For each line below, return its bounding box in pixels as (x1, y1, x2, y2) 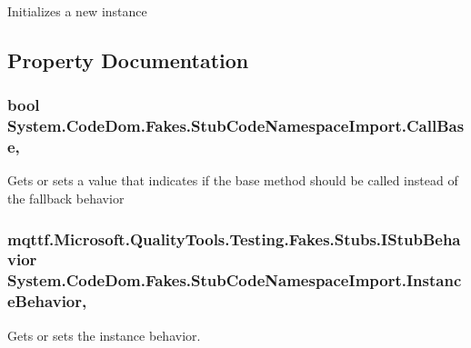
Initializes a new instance (7, 2, 147, 20)
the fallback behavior (7, 189, 125, 208)
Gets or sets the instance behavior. (7, 325, 201, 344)
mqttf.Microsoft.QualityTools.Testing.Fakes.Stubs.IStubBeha (7, 227, 461, 250)
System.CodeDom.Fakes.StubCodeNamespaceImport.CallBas (7, 114, 465, 137)
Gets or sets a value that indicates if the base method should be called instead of (7, 171, 458, 190)
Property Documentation (7, 45, 249, 74)
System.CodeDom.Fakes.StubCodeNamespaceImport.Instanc (7, 269, 462, 292)
